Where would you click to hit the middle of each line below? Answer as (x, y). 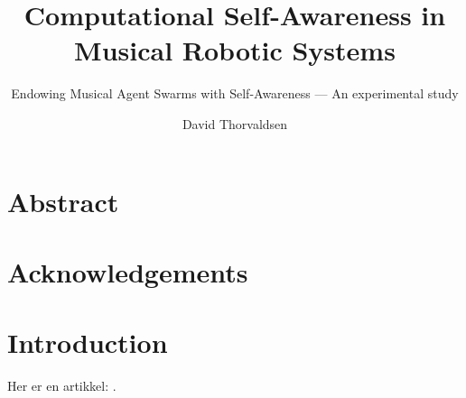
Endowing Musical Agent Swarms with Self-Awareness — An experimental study (235, 93)
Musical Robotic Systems (235, 50)
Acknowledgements (128, 271)
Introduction (88, 342)
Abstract (63, 201)
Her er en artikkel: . (62, 386)
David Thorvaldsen (235, 123)
